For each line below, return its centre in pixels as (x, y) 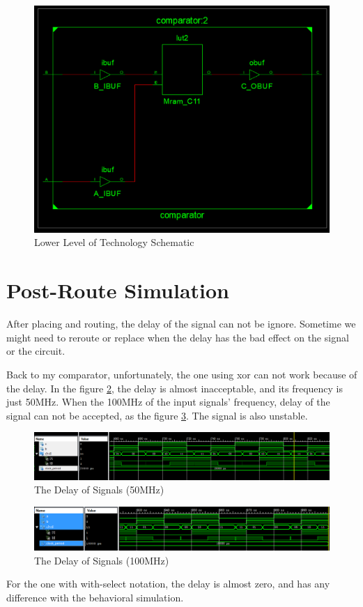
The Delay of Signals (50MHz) (99, 490)
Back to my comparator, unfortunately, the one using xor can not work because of (182, 374)
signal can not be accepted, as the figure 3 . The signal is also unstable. (157, 415)
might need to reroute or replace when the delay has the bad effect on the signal (178, 337)
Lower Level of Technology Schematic (114, 242)
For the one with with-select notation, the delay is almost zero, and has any (168, 584)
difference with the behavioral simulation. (95, 597)
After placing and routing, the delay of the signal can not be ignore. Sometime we (181, 324)
